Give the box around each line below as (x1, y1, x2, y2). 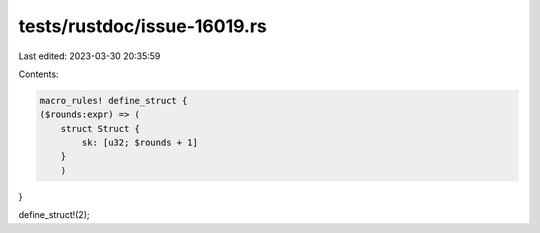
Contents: (18, 68, 59, 80)
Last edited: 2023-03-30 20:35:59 (18, 50, 161, 62)
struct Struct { (60, 123, 140, 134)
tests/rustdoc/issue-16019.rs (18, 15, 267, 37)
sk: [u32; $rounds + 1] (81, 137, 199, 149)
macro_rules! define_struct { (39, 95, 188, 106)
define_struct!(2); (18, 209, 90, 221)
